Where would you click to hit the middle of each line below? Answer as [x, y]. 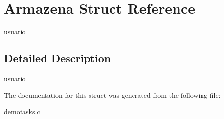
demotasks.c [22, 111]
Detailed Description [57, 58]
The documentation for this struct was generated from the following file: [112, 95]
